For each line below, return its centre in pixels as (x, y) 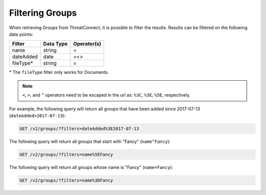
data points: (21, 34)
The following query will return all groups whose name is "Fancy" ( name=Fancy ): (91, 167)
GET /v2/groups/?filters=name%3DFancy (66, 180)
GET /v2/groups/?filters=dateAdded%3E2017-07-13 (79, 129)
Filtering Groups (43, 13)
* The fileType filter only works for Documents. (59, 72)
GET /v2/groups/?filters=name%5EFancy (66, 154)
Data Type (55, 44)
